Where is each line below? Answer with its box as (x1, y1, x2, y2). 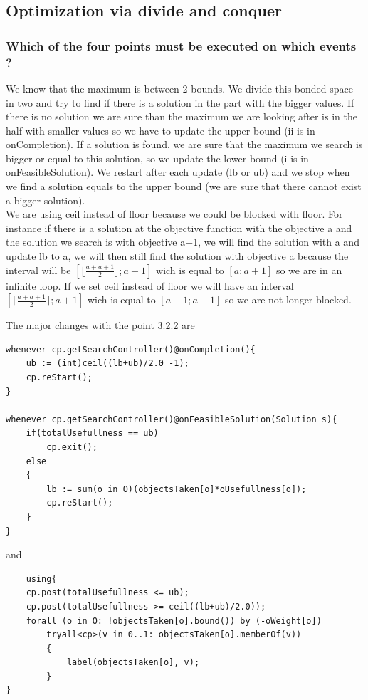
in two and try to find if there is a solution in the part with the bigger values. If (6, 95, 354, 110)
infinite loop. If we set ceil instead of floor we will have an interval (6, 278, 294, 293)
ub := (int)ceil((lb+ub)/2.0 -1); (26, 358, 189, 369)
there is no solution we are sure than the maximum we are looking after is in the (6, 109, 357, 124)
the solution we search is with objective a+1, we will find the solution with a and (6, 234, 359, 249)
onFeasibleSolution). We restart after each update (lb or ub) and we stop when (6, 164, 350, 179)
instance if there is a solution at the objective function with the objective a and (6, 220, 352, 235)
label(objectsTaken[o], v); (66, 657, 200, 668)
